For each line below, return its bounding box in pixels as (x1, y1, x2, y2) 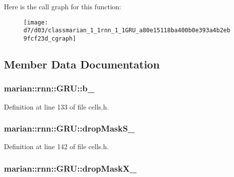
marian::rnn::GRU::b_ (4, 82, 94, 94)
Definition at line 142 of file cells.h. (4, 141, 109, 152)
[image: (23, 19, 48, 26)
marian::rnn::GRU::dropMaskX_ (4, 162, 137, 174)
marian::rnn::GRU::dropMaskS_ (4, 122, 135, 134)
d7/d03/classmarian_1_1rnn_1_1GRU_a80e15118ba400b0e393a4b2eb (23, 27, 231, 34)
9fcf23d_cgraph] (23, 35, 76, 42)
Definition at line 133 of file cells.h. (4, 101, 109, 111)
